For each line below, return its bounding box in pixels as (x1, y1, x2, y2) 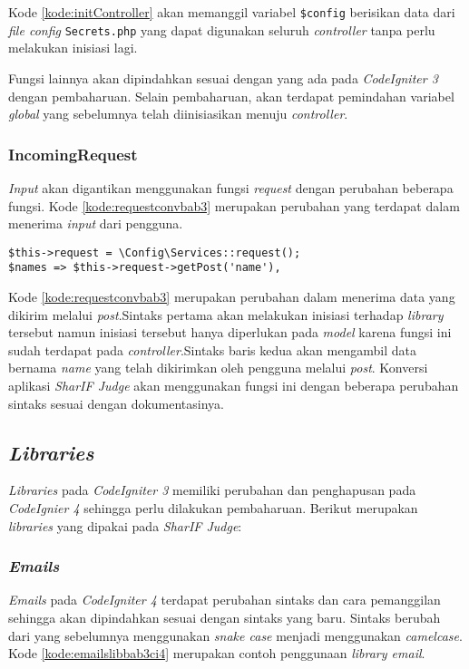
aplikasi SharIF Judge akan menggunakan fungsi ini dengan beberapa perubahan (8, 375, 459, 394)
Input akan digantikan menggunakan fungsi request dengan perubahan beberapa (8, 178, 454, 197)
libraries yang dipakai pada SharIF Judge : (8, 516, 242, 535)
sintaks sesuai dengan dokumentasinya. (8, 393, 224, 412)
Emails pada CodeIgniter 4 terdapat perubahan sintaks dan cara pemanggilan (8, 590, 441, 609)
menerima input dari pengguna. (8, 214, 183, 233)
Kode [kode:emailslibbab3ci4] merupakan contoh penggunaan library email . (8, 644, 425, 663)
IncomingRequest (8, 142, 138, 165)
